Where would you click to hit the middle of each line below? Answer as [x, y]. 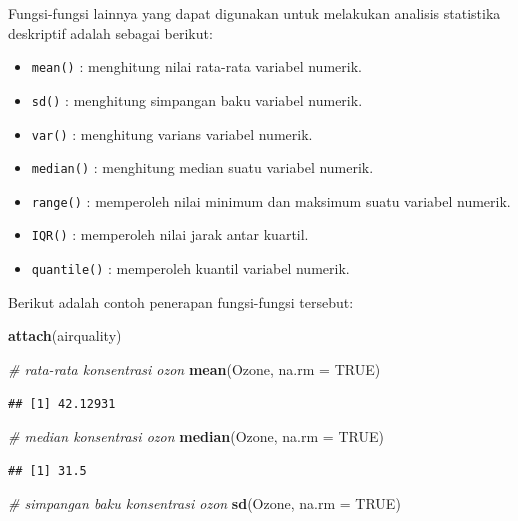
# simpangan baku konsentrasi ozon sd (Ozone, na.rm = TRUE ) [204, 503]
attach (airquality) [65, 335]
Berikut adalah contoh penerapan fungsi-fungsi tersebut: [181, 301]
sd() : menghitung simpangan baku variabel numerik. [197, 99]
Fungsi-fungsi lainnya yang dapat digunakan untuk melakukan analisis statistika [254, 13]
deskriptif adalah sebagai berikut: [110, 32]
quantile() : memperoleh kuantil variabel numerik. [190, 268]
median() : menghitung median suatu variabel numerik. [202, 167]
